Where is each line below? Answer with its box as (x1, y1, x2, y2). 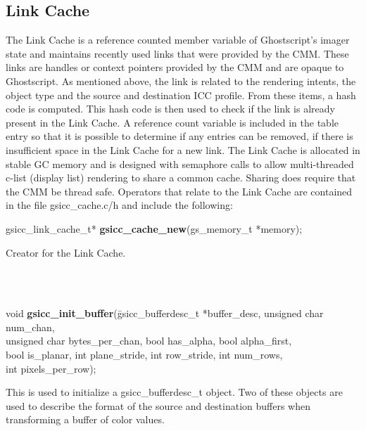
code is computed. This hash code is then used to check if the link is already (6, 101, 335, 116)
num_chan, (6, 319, 55, 334)
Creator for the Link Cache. (6, 245, 126, 259)
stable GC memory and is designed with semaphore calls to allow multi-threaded (6, 156, 354, 171)
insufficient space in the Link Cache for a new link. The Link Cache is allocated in (6, 142, 360, 157)
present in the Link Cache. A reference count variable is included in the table (6, 115, 339, 129)
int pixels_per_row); (6, 361, 96, 375)
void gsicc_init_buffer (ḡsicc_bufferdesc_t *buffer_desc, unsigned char (6, 306, 324, 321)
